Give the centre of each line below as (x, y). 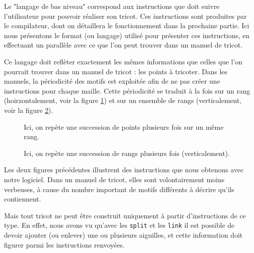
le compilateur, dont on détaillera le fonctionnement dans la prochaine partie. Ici (127, 25)
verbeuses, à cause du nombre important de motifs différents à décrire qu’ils (119, 189)
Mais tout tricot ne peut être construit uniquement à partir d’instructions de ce (125, 215)
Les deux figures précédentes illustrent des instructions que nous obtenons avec (124, 170)
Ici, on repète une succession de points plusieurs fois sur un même (124, 126)
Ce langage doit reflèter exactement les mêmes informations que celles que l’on (123, 61)
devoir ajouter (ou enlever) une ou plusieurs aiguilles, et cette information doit (123, 234)
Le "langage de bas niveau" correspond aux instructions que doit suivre (112, 6)
